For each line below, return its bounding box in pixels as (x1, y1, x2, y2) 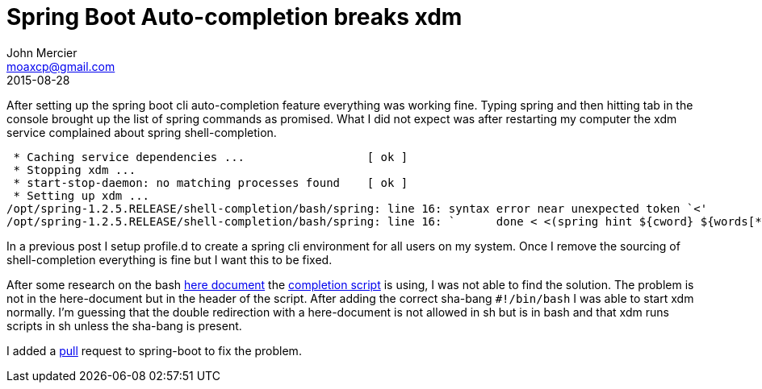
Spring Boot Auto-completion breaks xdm (6, 3, 463, 31)
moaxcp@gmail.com (6, 59, 115, 73)
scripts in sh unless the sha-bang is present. (6, 318, 242, 333)
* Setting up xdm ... (13, 188, 150, 202)
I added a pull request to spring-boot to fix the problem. (6, 343, 302, 358)
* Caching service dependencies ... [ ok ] (13, 150, 408, 163)
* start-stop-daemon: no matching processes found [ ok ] (13, 176, 408, 189)
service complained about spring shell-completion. (6, 125, 277, 139)
